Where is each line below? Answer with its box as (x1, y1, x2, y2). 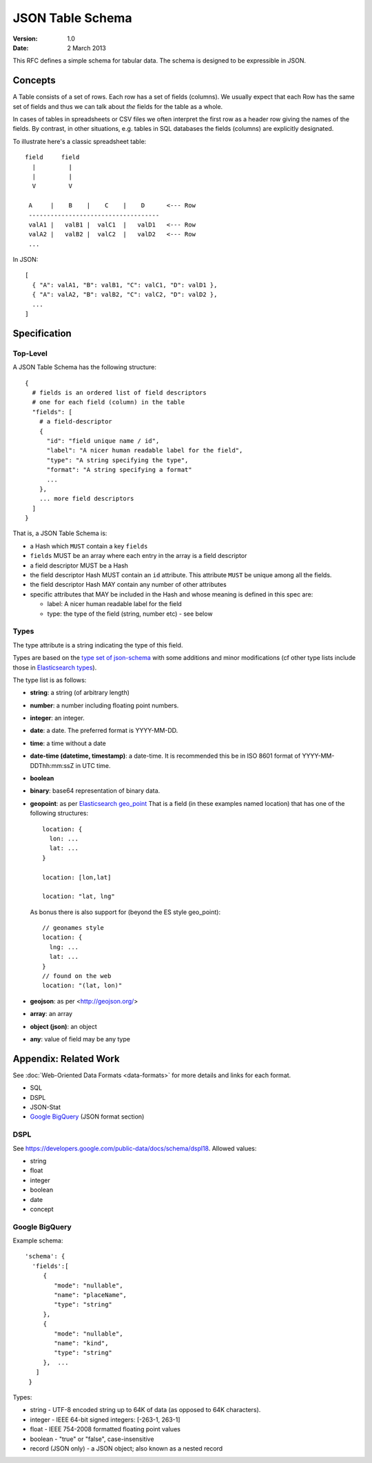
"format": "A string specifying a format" (46, 466, 192, 474)
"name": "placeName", (54, 1291, 127, 1299)
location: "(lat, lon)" (42, 982, 123, 990)
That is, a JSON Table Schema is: (12, 529, 107, 537)
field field (25, 154, 80, 161)
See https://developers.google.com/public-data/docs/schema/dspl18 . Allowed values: (12, 1144, 257, 1152)
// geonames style (42, 924, 105, 932)
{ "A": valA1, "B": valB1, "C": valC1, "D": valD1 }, (32, 281, 218, 289)
